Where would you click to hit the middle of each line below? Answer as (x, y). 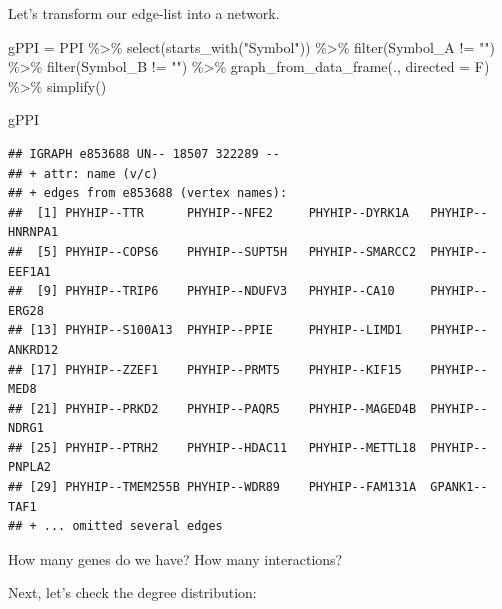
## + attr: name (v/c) (83, 173)
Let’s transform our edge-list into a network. (144, 13)
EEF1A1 (29, 271)
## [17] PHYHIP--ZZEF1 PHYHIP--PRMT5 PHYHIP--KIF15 (205, 369)
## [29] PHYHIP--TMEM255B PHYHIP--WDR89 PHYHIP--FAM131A (212, 487)
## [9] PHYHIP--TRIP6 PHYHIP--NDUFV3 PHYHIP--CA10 (201, 291)
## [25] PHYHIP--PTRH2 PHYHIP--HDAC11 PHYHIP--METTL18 (212, 447)
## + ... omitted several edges (115, 526)
